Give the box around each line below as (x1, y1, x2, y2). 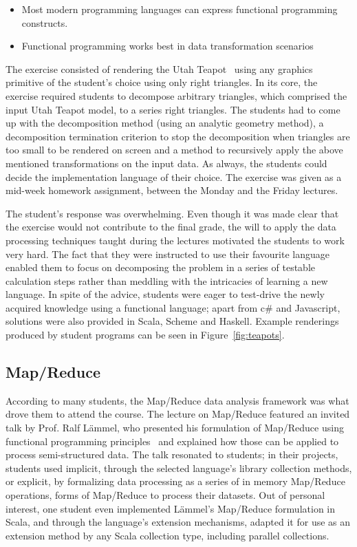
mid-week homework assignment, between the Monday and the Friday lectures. (6, 183, 338, 197)
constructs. (21, 15, 68, 30)
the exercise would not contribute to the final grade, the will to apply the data (6, 219, 336, 234)
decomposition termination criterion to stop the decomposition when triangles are (6, 129, 350, 143)
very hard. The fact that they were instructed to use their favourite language (6, 246, 329, 261)
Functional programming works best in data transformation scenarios (21, 39, 314, 53)
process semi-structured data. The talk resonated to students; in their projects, (6, 447, 338, 462)
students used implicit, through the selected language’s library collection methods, (6, 460, 352, 475)
